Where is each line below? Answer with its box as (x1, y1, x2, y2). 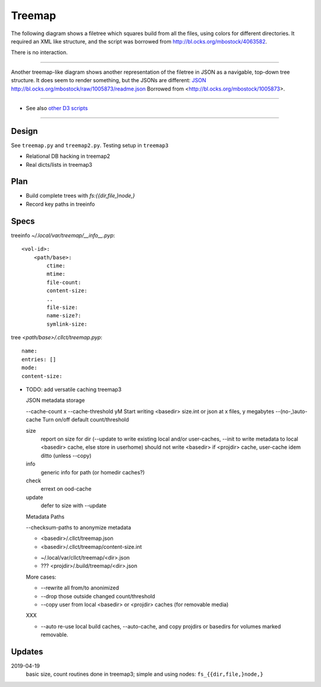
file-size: (46, 304, 78, 311)
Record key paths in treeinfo (26, 200, 95, 208)
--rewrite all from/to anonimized (40, 584, 119, 592)
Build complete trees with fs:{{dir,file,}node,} (26, 192, 135, 199)
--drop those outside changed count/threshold (40, 592, 156, 599)
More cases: (26, 573, 56, 580)
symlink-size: (46, 320, 88, 327)
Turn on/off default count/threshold (42, 416, 129, 423)
